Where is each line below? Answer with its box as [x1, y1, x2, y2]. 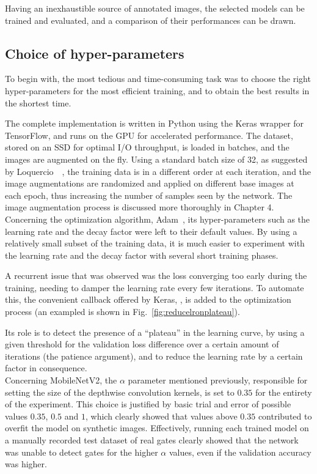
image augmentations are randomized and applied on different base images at [5, 177, 294, 190]
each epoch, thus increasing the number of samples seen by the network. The [5, 188, 293, 201]
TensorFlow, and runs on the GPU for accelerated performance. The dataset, [5, 128, 293, 141]
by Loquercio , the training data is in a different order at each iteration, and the [5, 165, 312, 177]
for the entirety [255, 385, 312, 398]
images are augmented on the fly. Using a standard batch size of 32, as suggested [5, 152, 308, 165]
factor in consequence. [5, 361, 87, 374]
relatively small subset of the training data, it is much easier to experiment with [5, 237, 305, 250]
